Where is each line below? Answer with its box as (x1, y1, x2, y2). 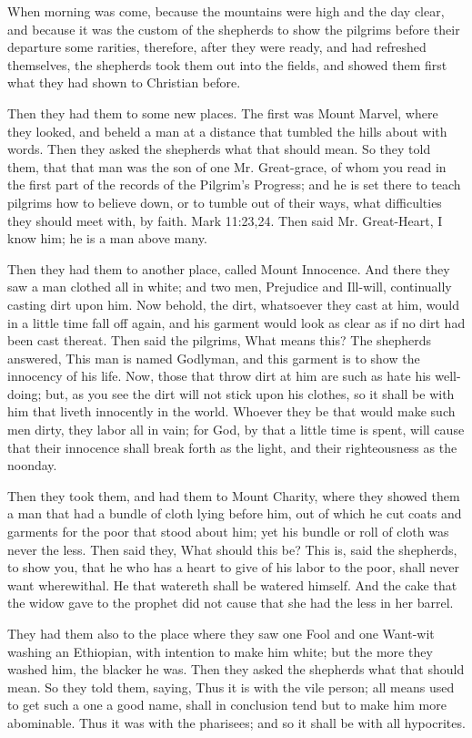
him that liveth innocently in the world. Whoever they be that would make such (7, 402, 456, 421)
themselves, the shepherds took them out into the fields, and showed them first (7, 55, 447, 74)
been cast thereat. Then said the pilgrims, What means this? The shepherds (7, 331, 432, 350)
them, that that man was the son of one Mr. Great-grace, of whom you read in (7, 157, 447, 176)
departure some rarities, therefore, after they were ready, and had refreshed (7, 37, 427, 56)
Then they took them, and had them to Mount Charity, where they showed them (7, 486, 460, 505)
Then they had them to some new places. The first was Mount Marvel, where (7, 103, 438, 122)
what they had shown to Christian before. (7, 73, 241, 92)
